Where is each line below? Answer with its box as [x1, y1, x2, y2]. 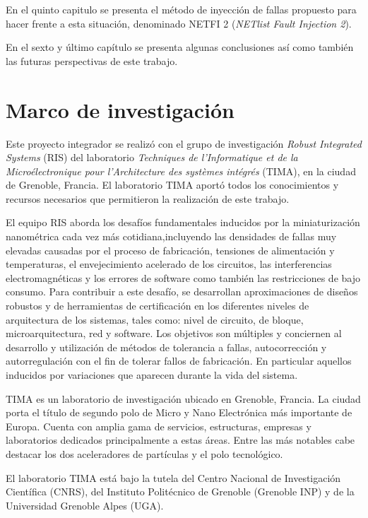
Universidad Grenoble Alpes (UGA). [6, 498, 164, 512]
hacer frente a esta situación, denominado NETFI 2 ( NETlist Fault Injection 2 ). [6, 16, 352, 30]
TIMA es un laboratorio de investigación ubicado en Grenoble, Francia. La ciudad [6, 391, 361, 406]
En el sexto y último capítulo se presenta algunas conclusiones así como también [6, 40, 354, 54]
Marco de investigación [6, 95, 235, 124]
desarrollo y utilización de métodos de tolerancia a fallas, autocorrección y [6, 339, 327, 354]
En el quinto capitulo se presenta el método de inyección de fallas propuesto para [6, 2, 357, 16]
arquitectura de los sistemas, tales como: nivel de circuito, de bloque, [6, 312, 304, 326]
